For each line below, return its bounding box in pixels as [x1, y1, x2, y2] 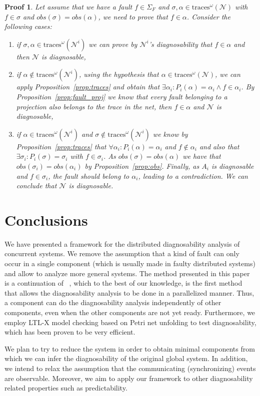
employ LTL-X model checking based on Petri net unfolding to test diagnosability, [4, 317, 256, 327]
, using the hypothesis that [79, 69, 159, 79]
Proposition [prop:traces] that [16, 141, 106, 151]
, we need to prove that [98, 11, 168, 21]
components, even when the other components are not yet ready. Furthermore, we [4, 307, 255, 317]
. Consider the [186, 11, 230, 21]
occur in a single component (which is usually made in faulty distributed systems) [4, 258, 255, 269]
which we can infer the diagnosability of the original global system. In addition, [4, 353, 248, 364]
